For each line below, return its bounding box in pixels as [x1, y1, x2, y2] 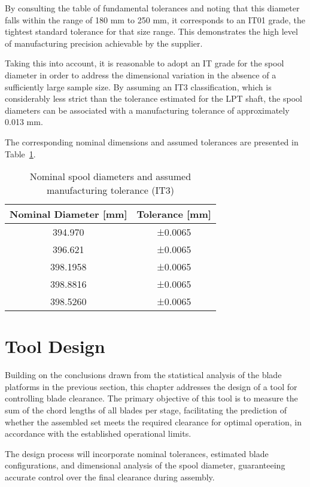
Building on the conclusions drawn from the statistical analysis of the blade [5, 369, 282, 381]
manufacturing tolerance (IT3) [46, 183, 174, 197]
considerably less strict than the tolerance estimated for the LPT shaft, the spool [5, 92, 302, 105]
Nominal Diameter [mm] [10, 207, 127, 221]
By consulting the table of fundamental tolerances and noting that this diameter [5, 2, 300, 14]
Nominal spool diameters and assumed [29, 169, 192, 184]
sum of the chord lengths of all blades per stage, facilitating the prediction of [5, 404, 287, 416]
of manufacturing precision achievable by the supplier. [5, 36, 203, 49]
